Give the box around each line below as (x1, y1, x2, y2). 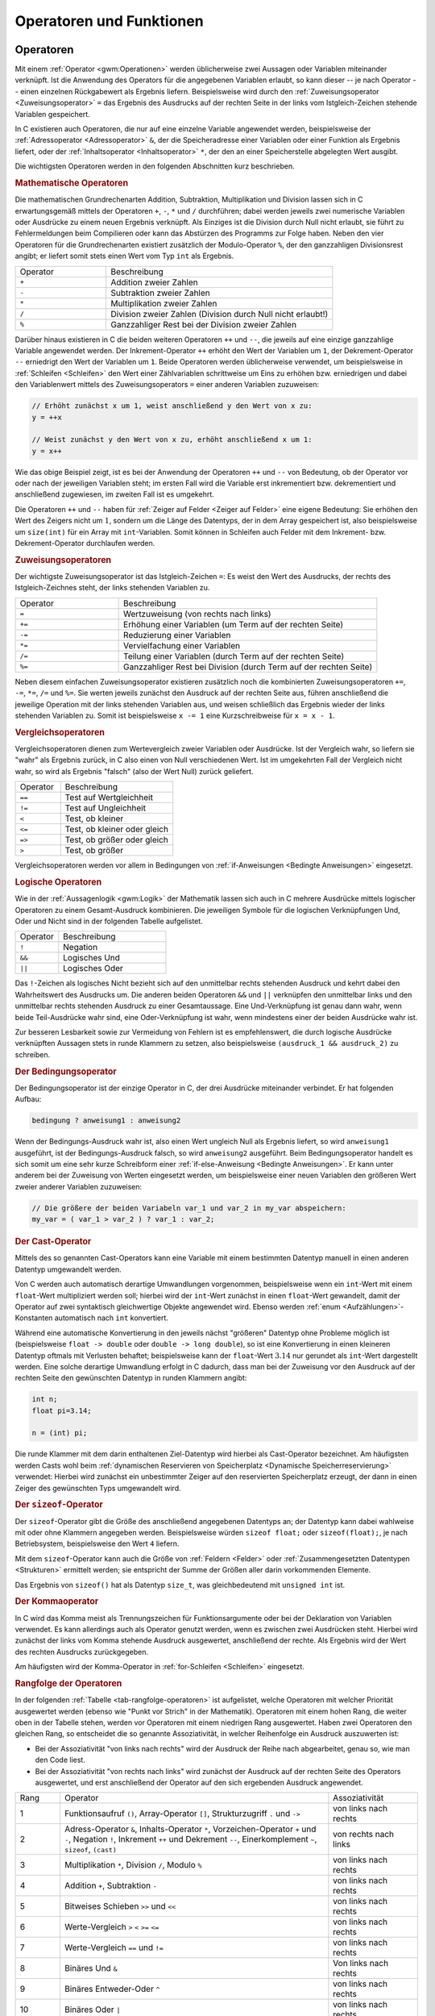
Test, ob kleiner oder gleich (64, 823, 169, 835)
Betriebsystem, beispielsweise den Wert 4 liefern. (14, 1539, 180, 1548)
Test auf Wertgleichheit (64, 792, 153, 803)
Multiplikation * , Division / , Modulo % (64, 1860, 202, 1871)
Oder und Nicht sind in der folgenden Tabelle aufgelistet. (14, 916, 203, 927)
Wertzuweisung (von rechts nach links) (123, 608, 271, 619)
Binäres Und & (64, 1963, 118, 1974)
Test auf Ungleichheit (64, 802, 147, 814)
